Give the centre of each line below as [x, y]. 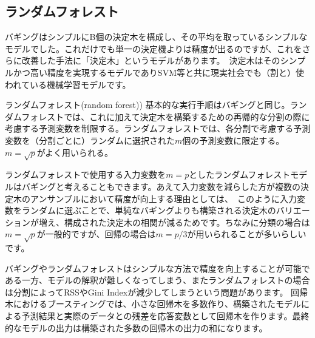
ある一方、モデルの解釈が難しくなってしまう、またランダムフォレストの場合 [157, 280]
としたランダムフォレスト [240, 174]
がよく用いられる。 [75, 152]
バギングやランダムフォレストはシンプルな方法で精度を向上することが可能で [157, 268]
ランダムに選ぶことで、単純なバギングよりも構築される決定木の [149, 210]
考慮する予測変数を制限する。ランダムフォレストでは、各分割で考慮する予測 [158, 128]
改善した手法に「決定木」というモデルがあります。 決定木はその [151, 60]
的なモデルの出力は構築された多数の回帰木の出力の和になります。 [136, 327]
